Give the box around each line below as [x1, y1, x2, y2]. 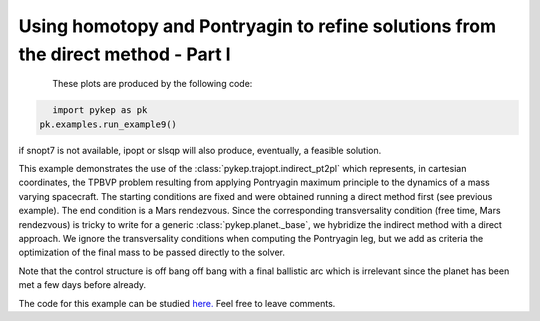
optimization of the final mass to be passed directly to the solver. [18, 246, 285, 259]
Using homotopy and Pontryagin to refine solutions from [18, 15, 497, 37]
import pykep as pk [52, 105, 148, 116]
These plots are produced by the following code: [52, 78, 253, 90]
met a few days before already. [18, 279, 147, 291]
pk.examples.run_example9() [39, 118, 177, 130]
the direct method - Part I [18, 43, 231, 65]
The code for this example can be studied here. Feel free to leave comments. [18, 297, 336, 309]
